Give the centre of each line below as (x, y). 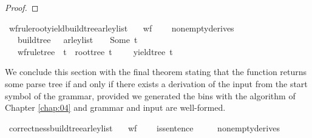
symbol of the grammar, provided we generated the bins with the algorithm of (150, 95)
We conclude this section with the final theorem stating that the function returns (156, 72)
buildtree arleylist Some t (77, 40)
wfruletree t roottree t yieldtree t (95, 51)
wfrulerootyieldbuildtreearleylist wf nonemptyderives (121, 28)
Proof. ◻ (22, 7)
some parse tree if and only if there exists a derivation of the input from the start (156, 83)
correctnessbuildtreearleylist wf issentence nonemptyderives (144, 127)
